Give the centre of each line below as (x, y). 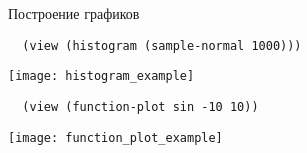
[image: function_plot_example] (115, 137)
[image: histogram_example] (101, 76)
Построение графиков (74, 13)
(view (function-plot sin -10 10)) (140, 106)
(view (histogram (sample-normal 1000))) (162, 45)
